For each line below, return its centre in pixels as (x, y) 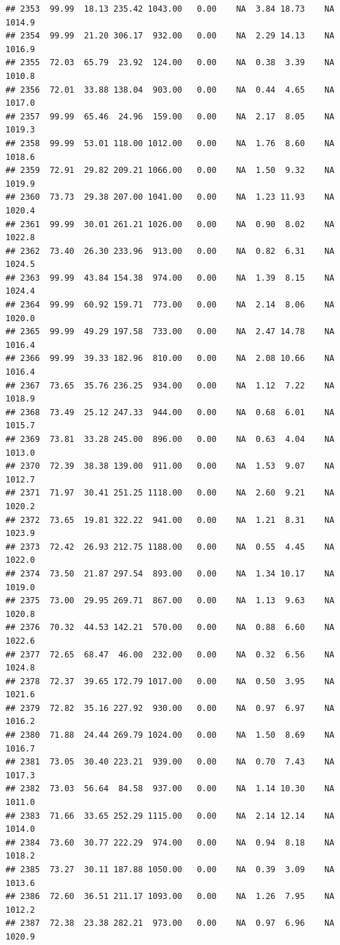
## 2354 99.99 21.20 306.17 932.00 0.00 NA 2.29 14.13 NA (170, 36)
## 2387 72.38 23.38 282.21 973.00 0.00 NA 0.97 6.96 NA (170, 923)
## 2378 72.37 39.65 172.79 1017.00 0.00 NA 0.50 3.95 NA (170, 681)
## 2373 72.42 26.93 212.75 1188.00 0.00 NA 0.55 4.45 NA (170, 547)
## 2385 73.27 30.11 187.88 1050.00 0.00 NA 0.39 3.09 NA (170, 870)
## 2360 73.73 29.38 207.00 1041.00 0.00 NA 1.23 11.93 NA (170, 197)
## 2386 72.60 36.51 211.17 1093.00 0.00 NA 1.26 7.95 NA (170, 897)
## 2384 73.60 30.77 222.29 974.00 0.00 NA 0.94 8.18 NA (170, 842)
